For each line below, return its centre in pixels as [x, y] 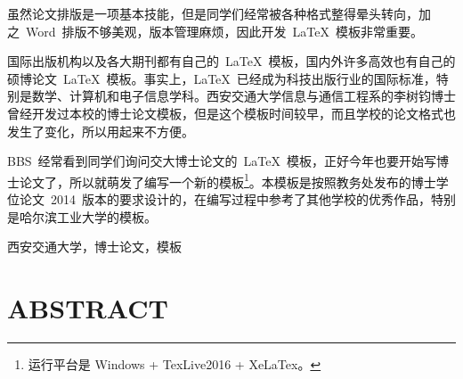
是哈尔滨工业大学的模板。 [82, 216]
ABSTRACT [88, 307]
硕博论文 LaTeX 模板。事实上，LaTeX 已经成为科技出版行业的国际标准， [222, 78]
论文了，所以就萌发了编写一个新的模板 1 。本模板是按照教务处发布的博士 [227, 180]
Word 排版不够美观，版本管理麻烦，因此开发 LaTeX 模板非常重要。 [224, 31]
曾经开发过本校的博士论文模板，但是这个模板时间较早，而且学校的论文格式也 [231, 113]
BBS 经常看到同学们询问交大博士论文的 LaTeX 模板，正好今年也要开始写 [222, 161]
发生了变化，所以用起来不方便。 [101, 131]
